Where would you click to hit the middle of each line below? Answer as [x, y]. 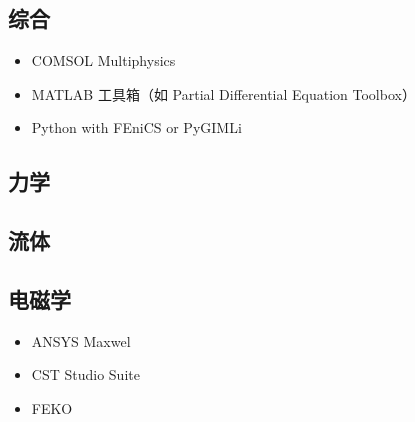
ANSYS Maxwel [81, 340]
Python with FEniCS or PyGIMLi [136, 127]
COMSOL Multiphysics [103, 60]
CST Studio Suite [85, 374]
